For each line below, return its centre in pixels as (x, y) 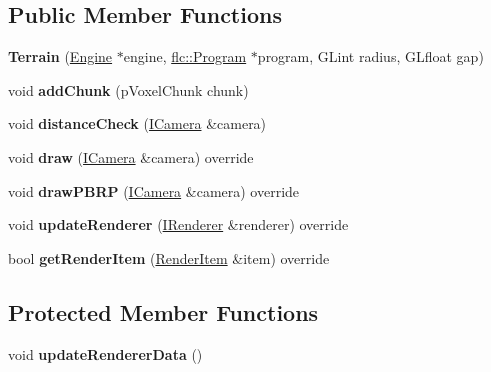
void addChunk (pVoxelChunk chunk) (128, 89)
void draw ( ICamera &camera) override (131, 156)
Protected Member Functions (163, 311)
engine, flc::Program (185, 56)
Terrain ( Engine (60, 56)
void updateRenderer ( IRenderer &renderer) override (178, 224)
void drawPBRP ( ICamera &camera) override (154, 190)
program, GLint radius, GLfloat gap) (370, 56)
